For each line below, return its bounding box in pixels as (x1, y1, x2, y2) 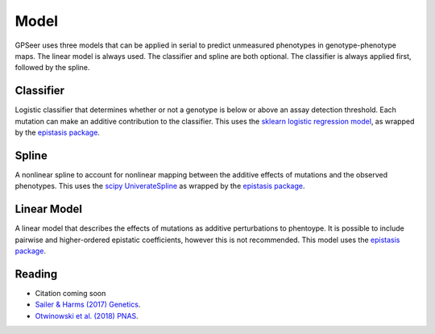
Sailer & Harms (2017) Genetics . (35, 299, 141, 310)
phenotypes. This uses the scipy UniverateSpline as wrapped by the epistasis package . (14, 182, 305, 191)
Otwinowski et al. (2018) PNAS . (35, 311, 139, 320)
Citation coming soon (35, 288, 106, 298)
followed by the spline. (14, 63, 90, 73)
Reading (14, 267, 58, 281)
